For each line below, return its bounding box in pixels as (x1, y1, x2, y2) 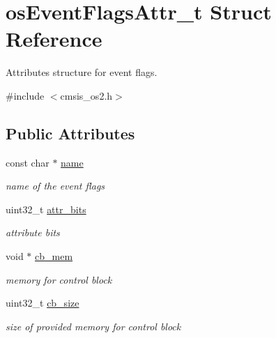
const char (6, 155, 49, 169)
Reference (6, 24, 102, 53)
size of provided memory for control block (6, 318, 181, 333)
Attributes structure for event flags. (6, 65, 158, 79)
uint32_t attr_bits (6, 201, 86, 216)
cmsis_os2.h (60, 88, 113, 102)
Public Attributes (6, 122, 135, 144)
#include (6, 88, 45, 102)
